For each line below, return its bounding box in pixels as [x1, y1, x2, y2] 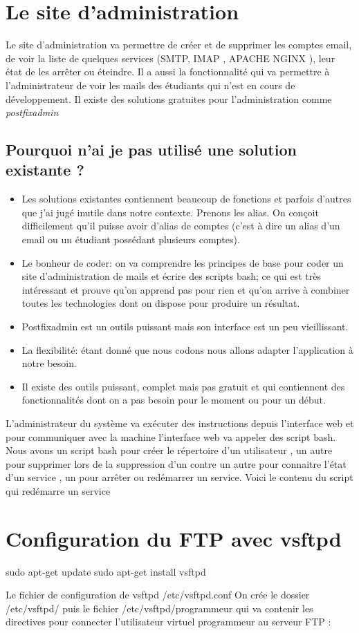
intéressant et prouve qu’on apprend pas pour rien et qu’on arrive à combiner [21, 282, 350, 296]
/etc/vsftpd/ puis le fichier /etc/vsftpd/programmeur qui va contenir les [6, 601, 313, 615]
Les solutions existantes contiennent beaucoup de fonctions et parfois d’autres [21, 191, 351, 206]
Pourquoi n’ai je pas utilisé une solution [6, 139, 297, 160]
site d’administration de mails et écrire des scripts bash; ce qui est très [21, 269, 321, 283]
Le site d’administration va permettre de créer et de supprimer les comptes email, [6, 37, 352, 52]
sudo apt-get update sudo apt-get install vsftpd [6, 564, 206, 578]
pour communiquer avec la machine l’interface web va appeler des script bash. [6, 429, 336, 444]
